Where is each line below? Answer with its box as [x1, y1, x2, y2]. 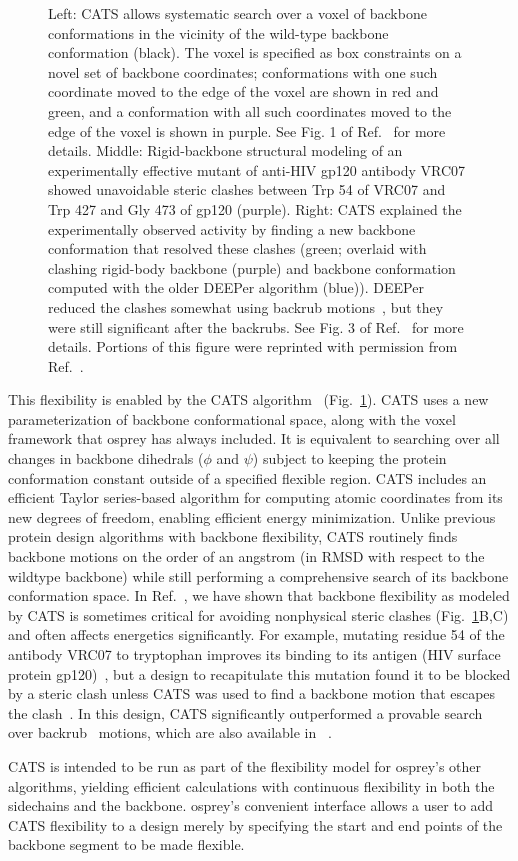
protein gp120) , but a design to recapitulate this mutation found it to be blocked [8, 663, 511, 684]
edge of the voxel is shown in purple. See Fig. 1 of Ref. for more [48, 120, 446, 141]
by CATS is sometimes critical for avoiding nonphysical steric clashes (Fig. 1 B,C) [8, 604, 509, 625]
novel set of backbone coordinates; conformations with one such [48, 61, 438, 82]
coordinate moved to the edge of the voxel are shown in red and [48, 81, 439, 102]
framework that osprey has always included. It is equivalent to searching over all [8, 428, 500, 449]
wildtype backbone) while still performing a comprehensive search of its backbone [8, 565, 509, 586]
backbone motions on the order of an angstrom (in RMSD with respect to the [8, 546, 485, 567]
